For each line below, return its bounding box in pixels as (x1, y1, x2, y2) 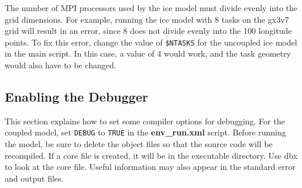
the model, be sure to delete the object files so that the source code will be (5, 138, 273, 150)
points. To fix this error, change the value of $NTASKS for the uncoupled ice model (5, 36, 297, 48)
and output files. (5, 172, 64, 184)
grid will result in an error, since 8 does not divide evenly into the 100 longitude (5, 25, 292, 37)
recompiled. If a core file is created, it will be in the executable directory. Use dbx (5, 149, 298, 161)
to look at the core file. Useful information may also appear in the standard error (5, 161, 296, 173)
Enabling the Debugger (5, 88, 148, 106)
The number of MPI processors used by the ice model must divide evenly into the (5, 2, 297, 13)
